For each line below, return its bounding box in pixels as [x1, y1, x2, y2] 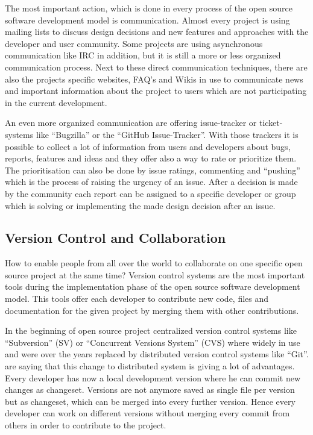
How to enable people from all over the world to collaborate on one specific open [5, 257, 303, 269]
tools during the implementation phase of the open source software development [5, 280, 300, 293]
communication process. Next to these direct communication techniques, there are [5, 60, 308, 73]
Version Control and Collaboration [5, 228, 226, 247]
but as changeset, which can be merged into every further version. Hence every [5, 395, 296, 407]
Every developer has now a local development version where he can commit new [5, 371, 301, 384]
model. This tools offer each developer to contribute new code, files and [5, 292, 269, 305]
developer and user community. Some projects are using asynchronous [5, 37, 263, 49]
